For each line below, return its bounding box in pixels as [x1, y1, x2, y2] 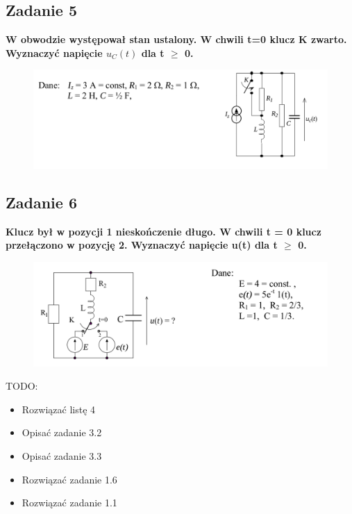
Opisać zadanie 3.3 [22, 448, 102, 463]
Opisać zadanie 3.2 [22, 425, 102, 440]
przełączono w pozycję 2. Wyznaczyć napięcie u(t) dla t [6, 238, 278, 252]
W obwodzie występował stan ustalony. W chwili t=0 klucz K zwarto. [6, 32, 347, 47]
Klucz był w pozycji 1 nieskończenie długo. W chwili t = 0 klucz [6, 224, 321, 238]
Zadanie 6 [6, 191, 77, 213]
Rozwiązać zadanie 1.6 [22, 472, 117, 486]
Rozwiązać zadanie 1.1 [22, 495, 117, 510]
